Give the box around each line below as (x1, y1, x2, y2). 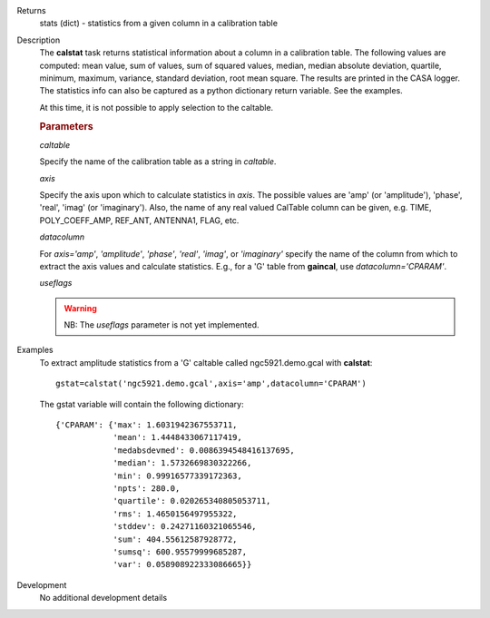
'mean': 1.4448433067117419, (113, 432, 242, 443)
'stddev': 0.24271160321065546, (113, 522, 258, 532)
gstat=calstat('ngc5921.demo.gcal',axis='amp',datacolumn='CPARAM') (55, 378, 367, 389)
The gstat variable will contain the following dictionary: (39, 398, 244, 409)
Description (16, 34, 61, 45)
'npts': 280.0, (113, 483, 181, 494)
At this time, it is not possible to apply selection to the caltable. (39, 102, 274, 113)
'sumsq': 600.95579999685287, (113, 546, 248, 557)
